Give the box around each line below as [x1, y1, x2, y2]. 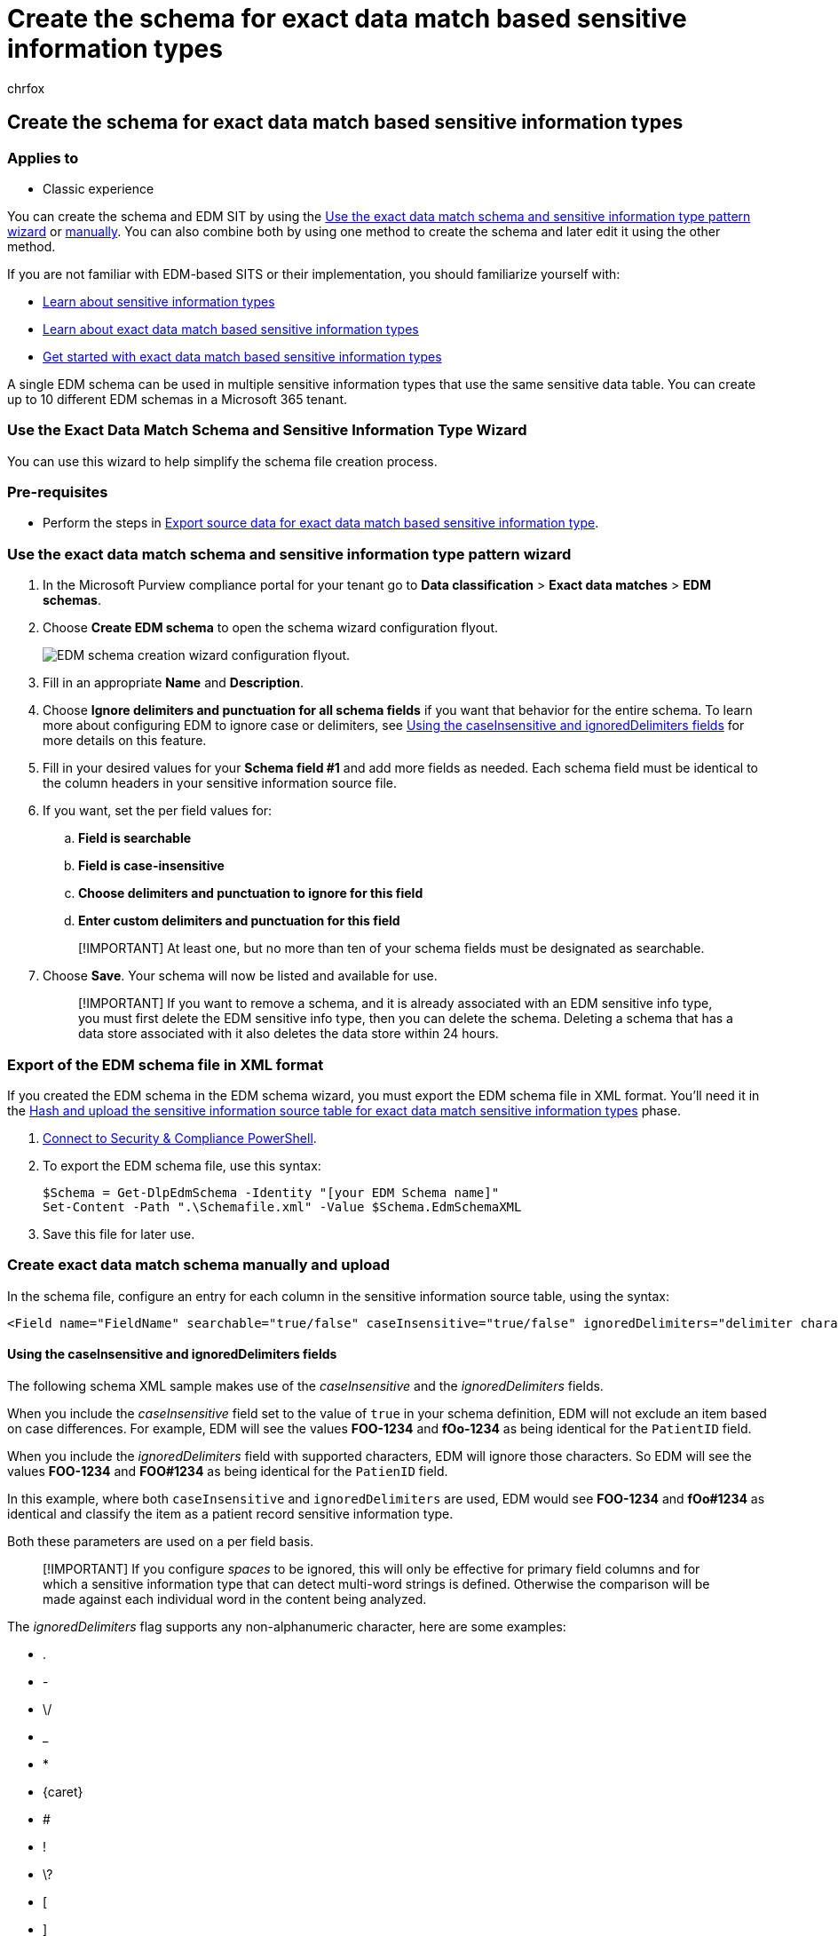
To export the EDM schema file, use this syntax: [43, 1157, 321, 1173]
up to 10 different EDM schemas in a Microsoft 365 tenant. [7, 391, 347, 407]
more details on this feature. [43, 733, 207, 749]
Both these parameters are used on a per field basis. [7, 1533, 314, 1549]
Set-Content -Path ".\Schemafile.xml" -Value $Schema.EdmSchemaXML [43, 1199, 522, 1214]
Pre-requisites [7, 483, 108, 502]
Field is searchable [78, 830, 192, 846]
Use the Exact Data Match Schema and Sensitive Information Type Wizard [7, 421, 527, 440]
